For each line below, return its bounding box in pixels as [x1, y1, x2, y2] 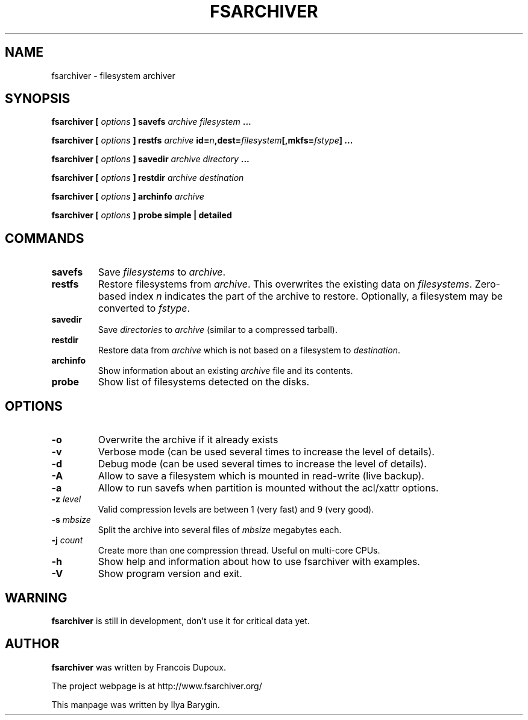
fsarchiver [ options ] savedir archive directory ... [51, 154, 250, 165]
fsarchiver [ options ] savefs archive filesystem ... [51, 116, 251, 127]
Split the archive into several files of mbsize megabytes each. [98, 525, 342, 535]
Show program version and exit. [98, 567, 242, 580]
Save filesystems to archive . [98, 266, 226, 279]
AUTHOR [5, 636, 60, 652]
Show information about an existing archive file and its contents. [98, 365, 353, 376]
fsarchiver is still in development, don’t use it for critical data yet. [51, 615, 310, 626]
